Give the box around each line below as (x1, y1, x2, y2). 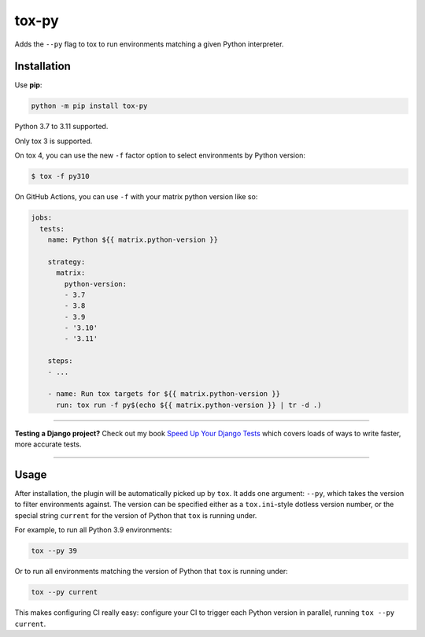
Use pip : (14, 80, 42, 90)
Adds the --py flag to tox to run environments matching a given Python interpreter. (14, 39, 284, 49)
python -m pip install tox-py (31, 102, 148, 110)
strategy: (47, 257, 86, 266)
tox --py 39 (31, 546, 78, 555)
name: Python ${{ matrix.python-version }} (47, 235, 218, 244)
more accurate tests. (14, 439, 82, 449)
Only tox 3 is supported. (14, 136, 93, 146)
